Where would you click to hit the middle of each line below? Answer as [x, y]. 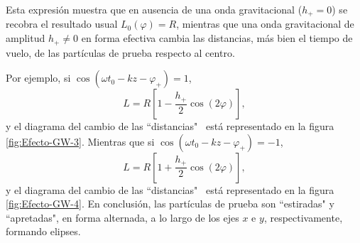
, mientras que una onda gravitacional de [265, 24]
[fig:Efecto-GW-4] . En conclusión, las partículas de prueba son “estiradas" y [170, 204]
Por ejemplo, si [38, 78]
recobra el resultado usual [62, 24]
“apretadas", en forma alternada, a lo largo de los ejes [122, 217]
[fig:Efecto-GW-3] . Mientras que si [80, 141]
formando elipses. [43, 231]
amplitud [26, 38]
